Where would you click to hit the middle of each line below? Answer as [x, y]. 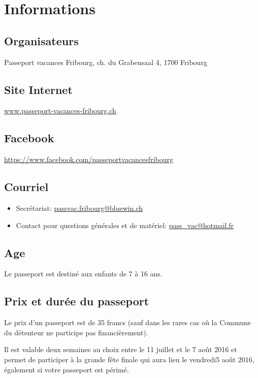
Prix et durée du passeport [77, 301]
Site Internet [38, 89]
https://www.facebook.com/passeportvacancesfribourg [89, 159]
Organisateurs [41, 40]
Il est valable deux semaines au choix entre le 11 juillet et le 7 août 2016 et [121, 349]
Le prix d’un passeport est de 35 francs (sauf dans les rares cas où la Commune [127, 322]
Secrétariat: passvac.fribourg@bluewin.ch [79, 208]
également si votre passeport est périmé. [67, 369]
